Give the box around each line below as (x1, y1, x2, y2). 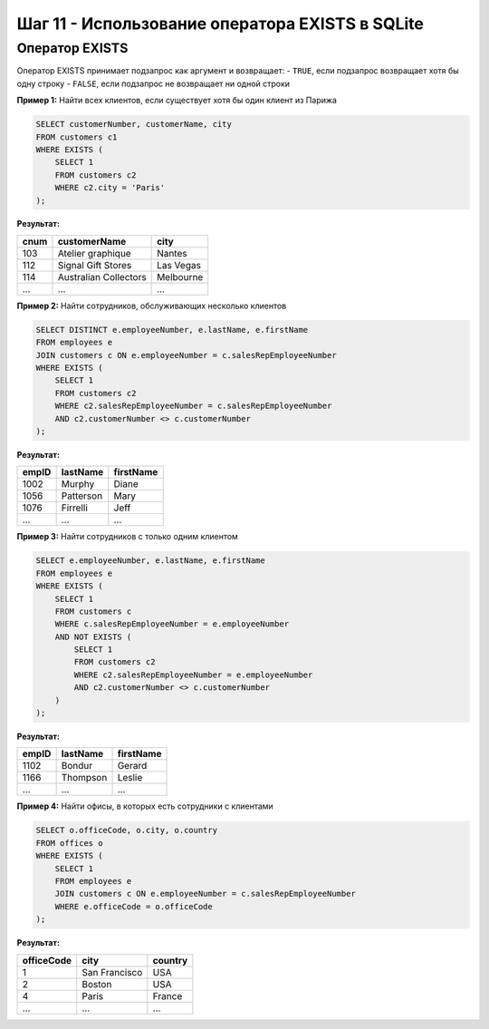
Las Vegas (157, 258, 201, 271)
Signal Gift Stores (57, 258, 132, 271)
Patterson (61, 490, 103, 502)
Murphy (61, 478, 95, 490)
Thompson (61, 772, 108, 784)
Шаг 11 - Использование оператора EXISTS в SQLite (16, 14, 425, 34)
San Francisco (81, 966, 143, 978)
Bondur (61, 760, 93, 772)
